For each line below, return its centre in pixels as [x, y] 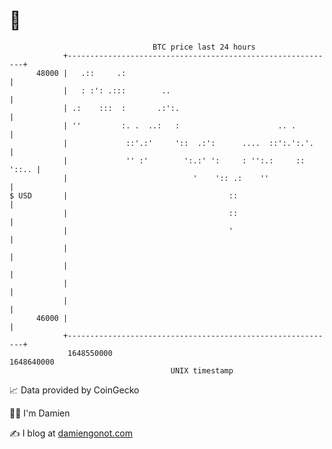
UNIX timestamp [202, 370]
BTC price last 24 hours [204, 47]
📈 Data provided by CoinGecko [74, 390]
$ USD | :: [124, 195]
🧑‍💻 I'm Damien [40, 413]
